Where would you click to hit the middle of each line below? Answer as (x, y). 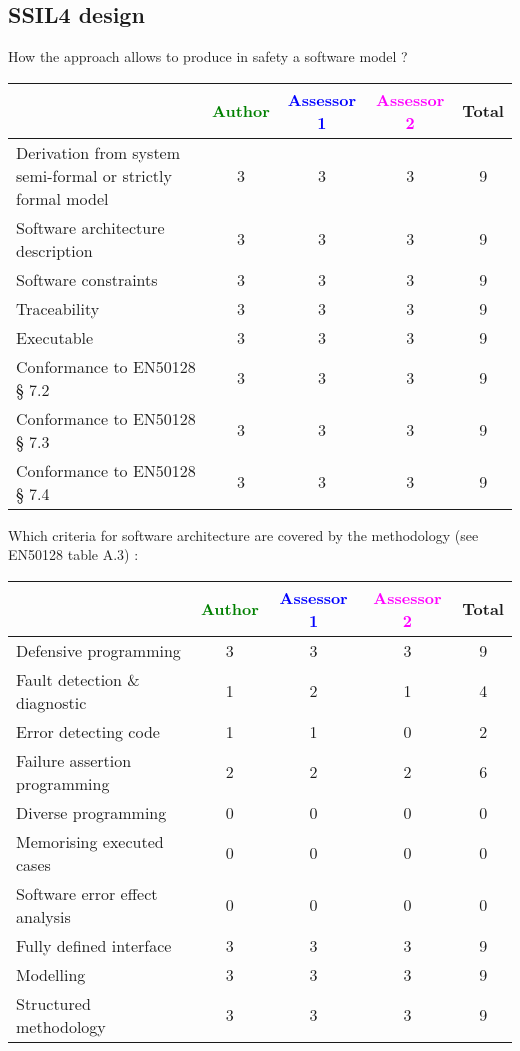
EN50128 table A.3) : (73, 554)
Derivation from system (98, 152)
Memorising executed (90, 841)
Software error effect (87, 893)
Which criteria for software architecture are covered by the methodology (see (243, 534)
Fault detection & (78, 679)
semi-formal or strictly (94, 175)
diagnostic (51, 702)
